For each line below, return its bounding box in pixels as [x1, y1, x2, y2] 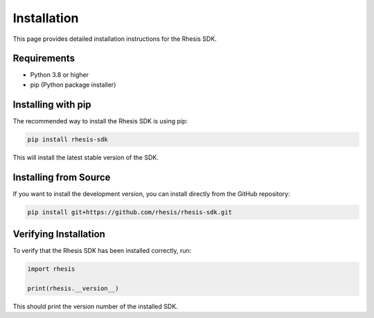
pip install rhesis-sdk [27, 135, 109, 143]
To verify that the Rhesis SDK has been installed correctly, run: [12, 247, 192, 255]
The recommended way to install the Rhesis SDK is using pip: [12, 116, 188, 125]
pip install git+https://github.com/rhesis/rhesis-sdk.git [27, 208, 232, 216]
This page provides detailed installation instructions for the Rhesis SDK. [12, 35, 217, 43]
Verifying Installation [12, 229, 105, 240]
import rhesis [27, 265, 75, 273]
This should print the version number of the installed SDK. [12, 302, 178, 310]
